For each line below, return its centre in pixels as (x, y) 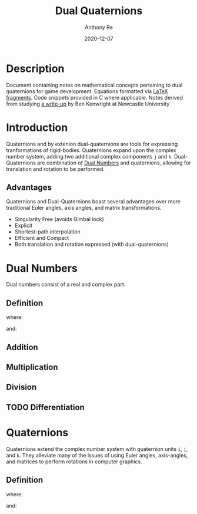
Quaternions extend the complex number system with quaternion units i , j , (97, 449)
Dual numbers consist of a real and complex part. (66, 285)
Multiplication (32, 367)
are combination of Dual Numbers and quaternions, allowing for (114, 163)
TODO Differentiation (46, 407)
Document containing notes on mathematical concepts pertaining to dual (94, 85)
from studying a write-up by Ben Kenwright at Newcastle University (88, 104)
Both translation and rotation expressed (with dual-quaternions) (92, 244)
